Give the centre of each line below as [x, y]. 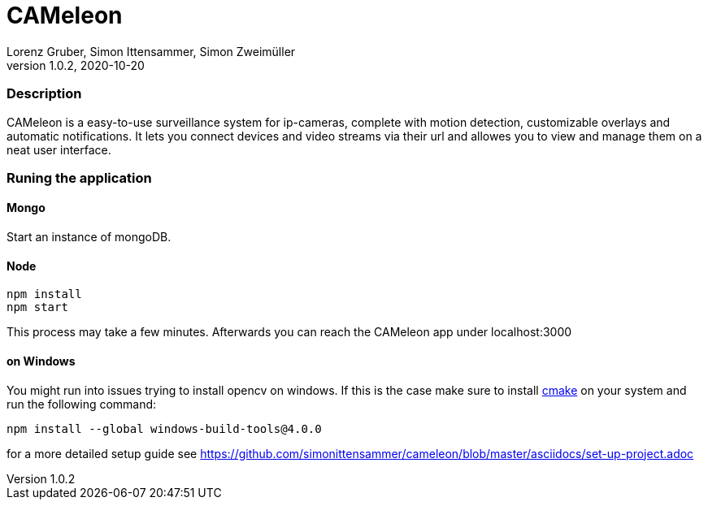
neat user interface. [59, 149]
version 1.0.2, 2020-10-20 [76, 65]
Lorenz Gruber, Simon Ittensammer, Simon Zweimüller [151, 51]
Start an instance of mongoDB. [89, 237]
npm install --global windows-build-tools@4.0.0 [164, 428]
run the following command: [82, 404]
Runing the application [79, 177]
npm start [37, 307]
